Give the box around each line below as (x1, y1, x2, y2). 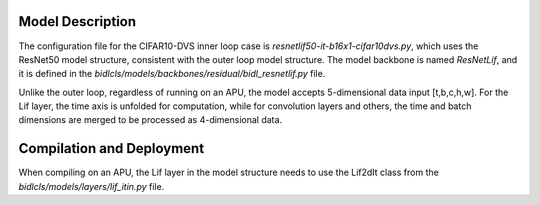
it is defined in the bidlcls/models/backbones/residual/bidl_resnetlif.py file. (18, 68, 326, 80)
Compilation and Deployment (18, 140, 205, 157)
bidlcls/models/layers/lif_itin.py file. (18, 180, 165, 192)
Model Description (18, 13, 137, 30)
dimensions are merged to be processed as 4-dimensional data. (18, 114, 283, 126)
